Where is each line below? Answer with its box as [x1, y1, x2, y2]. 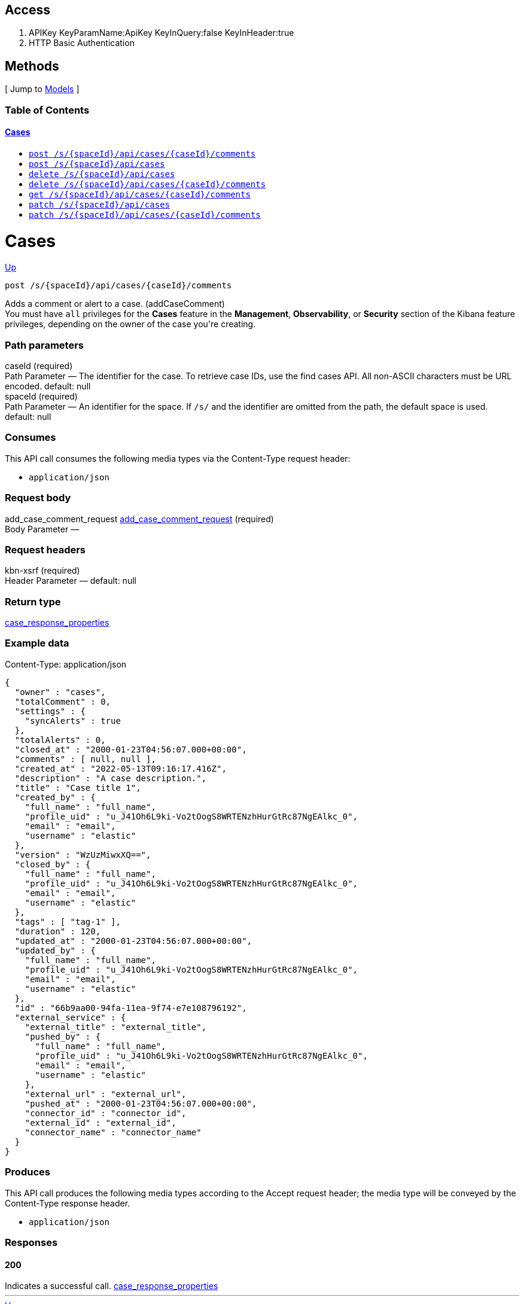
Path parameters [5, 339, 84, 351]
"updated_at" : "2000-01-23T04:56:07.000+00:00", [14, 936, 252, 946]
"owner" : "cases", [14, 687, 106, 697]
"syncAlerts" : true [25, 715, 121, 726]
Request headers [5, 543, 86, 556]
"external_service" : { [14, 1012, 126, 1022]
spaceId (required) [5, 391, 78, 402]
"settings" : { [14, 706, 86, 716]
